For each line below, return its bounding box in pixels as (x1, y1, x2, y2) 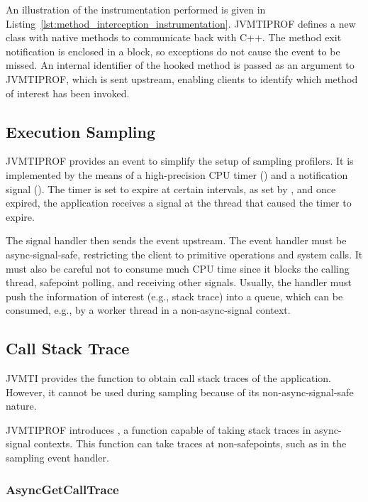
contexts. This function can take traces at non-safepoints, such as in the (33, 436, 347, 451)
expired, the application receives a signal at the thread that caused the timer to (6, 195, 352, 210)
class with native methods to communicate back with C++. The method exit (6, 30, 342, 45)
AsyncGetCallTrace (6, 480, 119, 498)
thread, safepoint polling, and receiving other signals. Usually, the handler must (6, 275, 352, 290)
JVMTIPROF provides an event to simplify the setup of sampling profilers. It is (6, 153, 354, 168)
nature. (6, 398, 37, 413)
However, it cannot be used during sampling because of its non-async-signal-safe (6, 384, 354, 399)
